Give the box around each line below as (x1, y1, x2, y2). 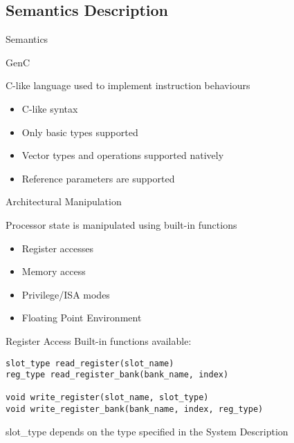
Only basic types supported (21, 124, 138, 139)
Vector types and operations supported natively (21, 148, 224, 162)
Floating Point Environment (21, 310, 142, 325)
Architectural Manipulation (6, 194, 122, 209)
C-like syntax (21, 101, 78, 115)
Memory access (21, 264, 86, 279)
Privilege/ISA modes (21, 287, 110, 301)
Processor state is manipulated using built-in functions (6, 217, 237, 232)
